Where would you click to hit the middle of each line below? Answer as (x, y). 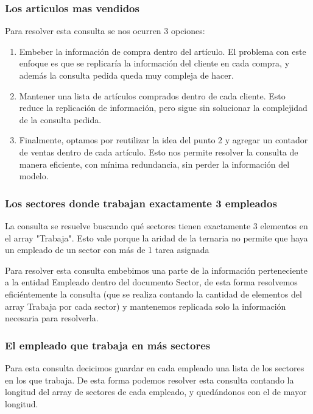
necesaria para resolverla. (52, 318)
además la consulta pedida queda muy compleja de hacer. (126, 75)
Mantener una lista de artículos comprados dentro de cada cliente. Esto (152, 95)
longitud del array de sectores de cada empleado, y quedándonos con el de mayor (156, 392)
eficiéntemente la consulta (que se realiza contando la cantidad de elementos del (153, 294)
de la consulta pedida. (60, 119)
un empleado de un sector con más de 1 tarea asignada (107, 250)
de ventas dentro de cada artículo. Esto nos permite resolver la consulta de (159, 152)
